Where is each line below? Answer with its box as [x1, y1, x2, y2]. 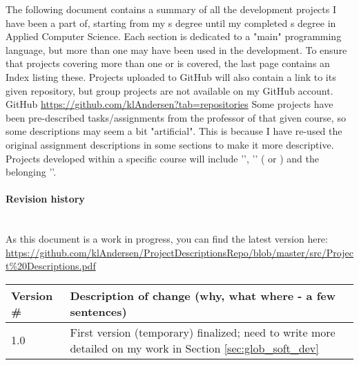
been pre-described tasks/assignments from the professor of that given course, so [6, 110, 346, 124]
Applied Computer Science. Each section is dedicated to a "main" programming [6, 29, 342, 44]
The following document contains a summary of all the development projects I [6, 2, 337, 16]
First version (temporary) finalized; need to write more [70, 324, 336, 340]
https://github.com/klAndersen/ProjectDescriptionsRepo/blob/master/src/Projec [6, 245, 353, 259]
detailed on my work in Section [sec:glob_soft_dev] [70, 339, 319, 356]
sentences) [70, 303, 127, 319]
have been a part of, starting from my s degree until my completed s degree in [6, 15, 336, 30]
